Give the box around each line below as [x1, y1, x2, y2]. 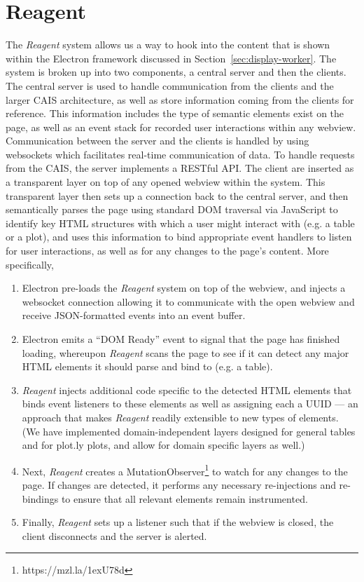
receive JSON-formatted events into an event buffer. [22, 308, 246, 323]
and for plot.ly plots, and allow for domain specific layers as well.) [22, 438, 305, 452]
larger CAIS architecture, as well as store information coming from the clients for [6, 92, 354, 107]
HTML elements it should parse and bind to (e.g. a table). [22, 359, 273, 374]
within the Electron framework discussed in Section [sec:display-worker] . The [6, 50, 337, 65]
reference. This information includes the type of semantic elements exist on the [6, 106, 344, 121]
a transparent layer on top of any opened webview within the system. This [6, 175, 325, 189]
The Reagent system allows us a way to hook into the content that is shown [6, 37, 330, 52]
